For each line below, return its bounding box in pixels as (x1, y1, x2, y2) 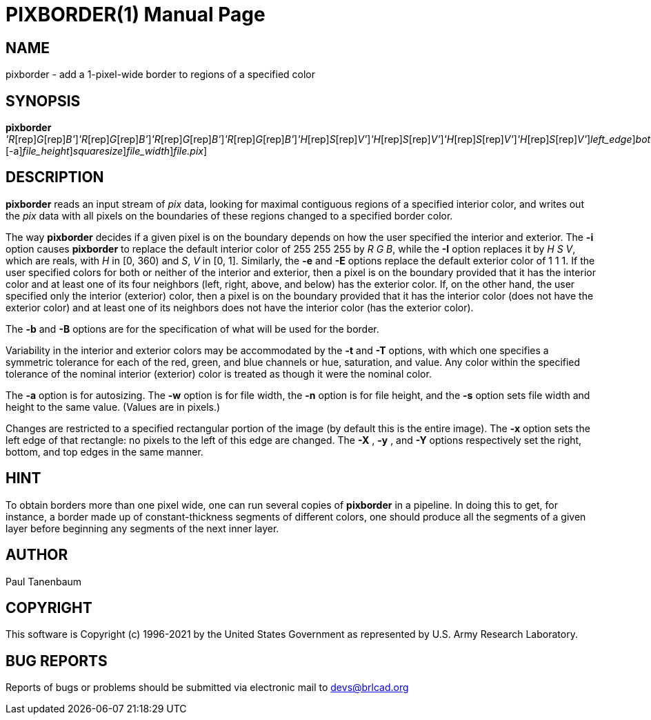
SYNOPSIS (6, 92, 81, 110)
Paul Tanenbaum (6, 575, 82, 587)
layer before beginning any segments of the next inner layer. (6, 522, 279, 534)
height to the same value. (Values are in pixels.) (6, 400, 221, 413)
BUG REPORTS (6, 652, 108, 670)
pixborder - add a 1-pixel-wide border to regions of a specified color (6, 68, 316, 81)
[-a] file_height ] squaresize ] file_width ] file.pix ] (6, 145, 208, 157)
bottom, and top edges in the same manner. (6, 445, 203, 458)
